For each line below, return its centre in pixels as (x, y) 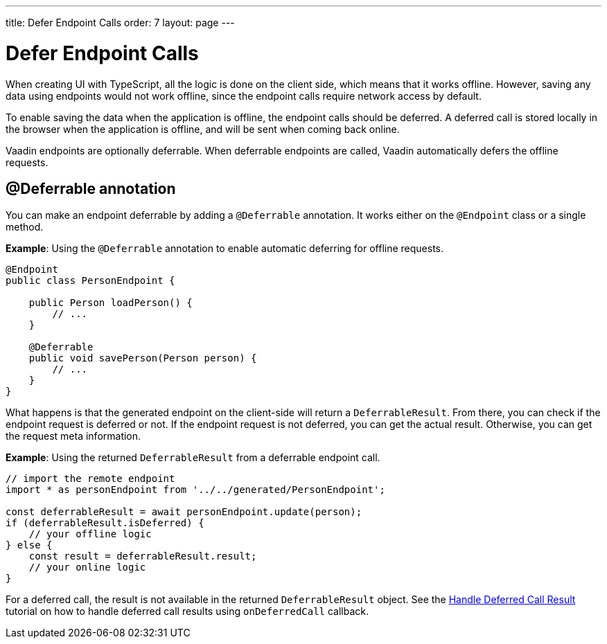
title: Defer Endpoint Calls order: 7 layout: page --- (120, 23)
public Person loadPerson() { (111, 303)
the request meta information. (73, 436)
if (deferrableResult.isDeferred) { (105, 523)
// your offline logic (90, 534)
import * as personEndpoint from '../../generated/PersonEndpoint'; (195, 490)
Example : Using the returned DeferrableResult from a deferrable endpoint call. (193, 458)
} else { (29, 545)
